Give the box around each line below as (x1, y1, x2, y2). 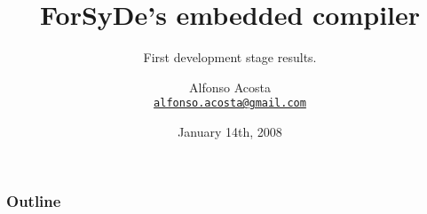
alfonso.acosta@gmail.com (154, 97, 306, 110)
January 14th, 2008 (178, 122, 282, 140)
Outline (6, 189, 61, 211)
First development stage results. (143, 48, 317, 67)
